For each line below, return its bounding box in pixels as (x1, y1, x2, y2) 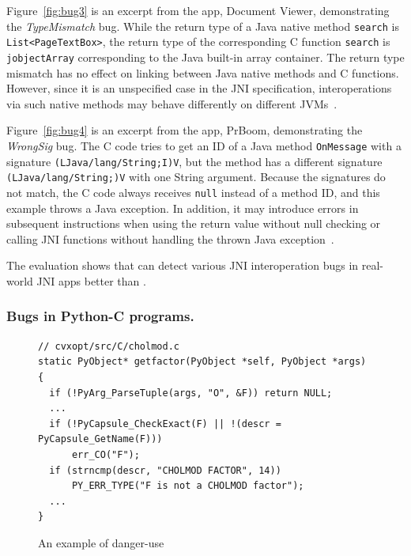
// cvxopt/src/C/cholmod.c (38, 340, 179, 352)
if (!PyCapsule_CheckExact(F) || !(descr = (49, 418, 281, 429)
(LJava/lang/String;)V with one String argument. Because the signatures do (6, 168, 386, 185)
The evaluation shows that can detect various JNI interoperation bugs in (6, 257, 359, 274)
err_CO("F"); (71, 448, 140, 460)
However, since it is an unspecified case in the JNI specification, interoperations (6, 80, 392, 96)
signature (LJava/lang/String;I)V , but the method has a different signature (6, 153, 383, 169)
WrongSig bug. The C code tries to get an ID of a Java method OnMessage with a (6, 137, 402, 153)
